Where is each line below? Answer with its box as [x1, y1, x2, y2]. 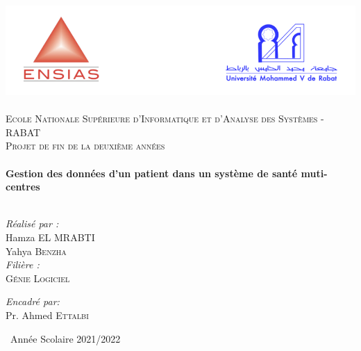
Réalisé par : [6, 216, 59, 231]
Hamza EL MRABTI [6, 230, 95, 245]
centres [6, 179, 40, 194]
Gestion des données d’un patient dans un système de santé [6, 165, 298, 180]
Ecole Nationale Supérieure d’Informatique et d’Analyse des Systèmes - [6, 111, 324, 126]
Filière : [6, 257, 40, 272]
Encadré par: [6, 294, 60, 309]
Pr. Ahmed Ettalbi [6, 308, 89, 322]
